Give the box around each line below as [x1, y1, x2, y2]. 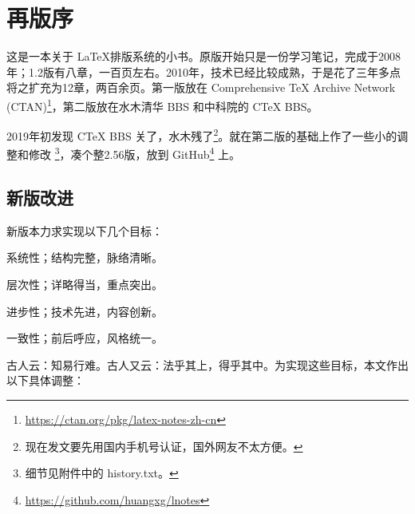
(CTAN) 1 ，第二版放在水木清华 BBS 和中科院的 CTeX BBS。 [6, 95, 318, 114]
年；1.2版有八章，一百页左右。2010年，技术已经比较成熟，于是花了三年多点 [6, 63, 401, 80]
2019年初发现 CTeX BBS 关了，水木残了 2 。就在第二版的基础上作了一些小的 [6, 125, 397, 144]
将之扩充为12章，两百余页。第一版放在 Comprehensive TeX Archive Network [6, 79, 396, 96]
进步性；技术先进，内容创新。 [6, 302, 163, 319]
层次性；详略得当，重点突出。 [6, 276, 163, 293]
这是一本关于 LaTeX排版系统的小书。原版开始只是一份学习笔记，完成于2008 [6, 48, 401, 65]
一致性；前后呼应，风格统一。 [6, 330, 163, 346]
